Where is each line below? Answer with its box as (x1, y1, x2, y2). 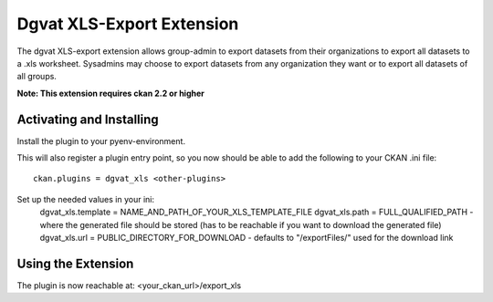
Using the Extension (16, 255, 134, 271)
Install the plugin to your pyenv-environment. (16, 135, 186, 146)
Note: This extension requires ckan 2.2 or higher (16, 88, 205, 99)
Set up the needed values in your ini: (16, 193, 155, 204)
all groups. (16, 71, 57, 82)
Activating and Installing (16, 111, 159, 127)
